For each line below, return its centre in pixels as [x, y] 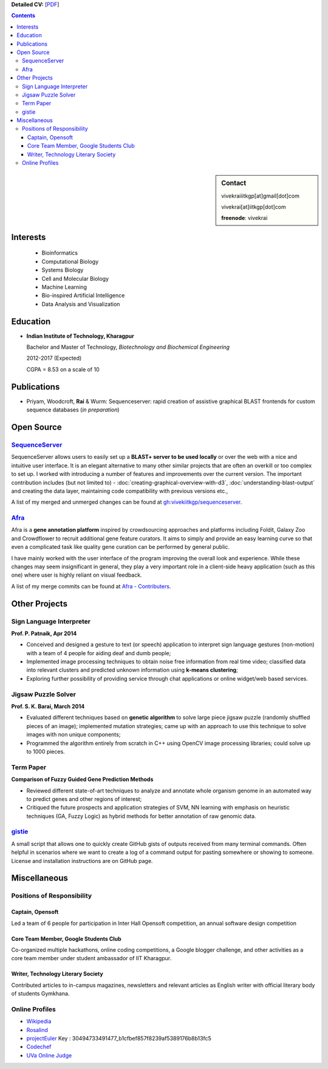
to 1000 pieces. [46, 751]
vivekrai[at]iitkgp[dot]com [254, 207]
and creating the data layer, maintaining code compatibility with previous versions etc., [120, 491]
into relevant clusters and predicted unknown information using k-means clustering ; [132, 670]
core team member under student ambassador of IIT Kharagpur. [91, 958]
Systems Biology [63, 270]
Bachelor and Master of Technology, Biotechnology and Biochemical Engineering [128, 347]
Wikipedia [39, 1022]
